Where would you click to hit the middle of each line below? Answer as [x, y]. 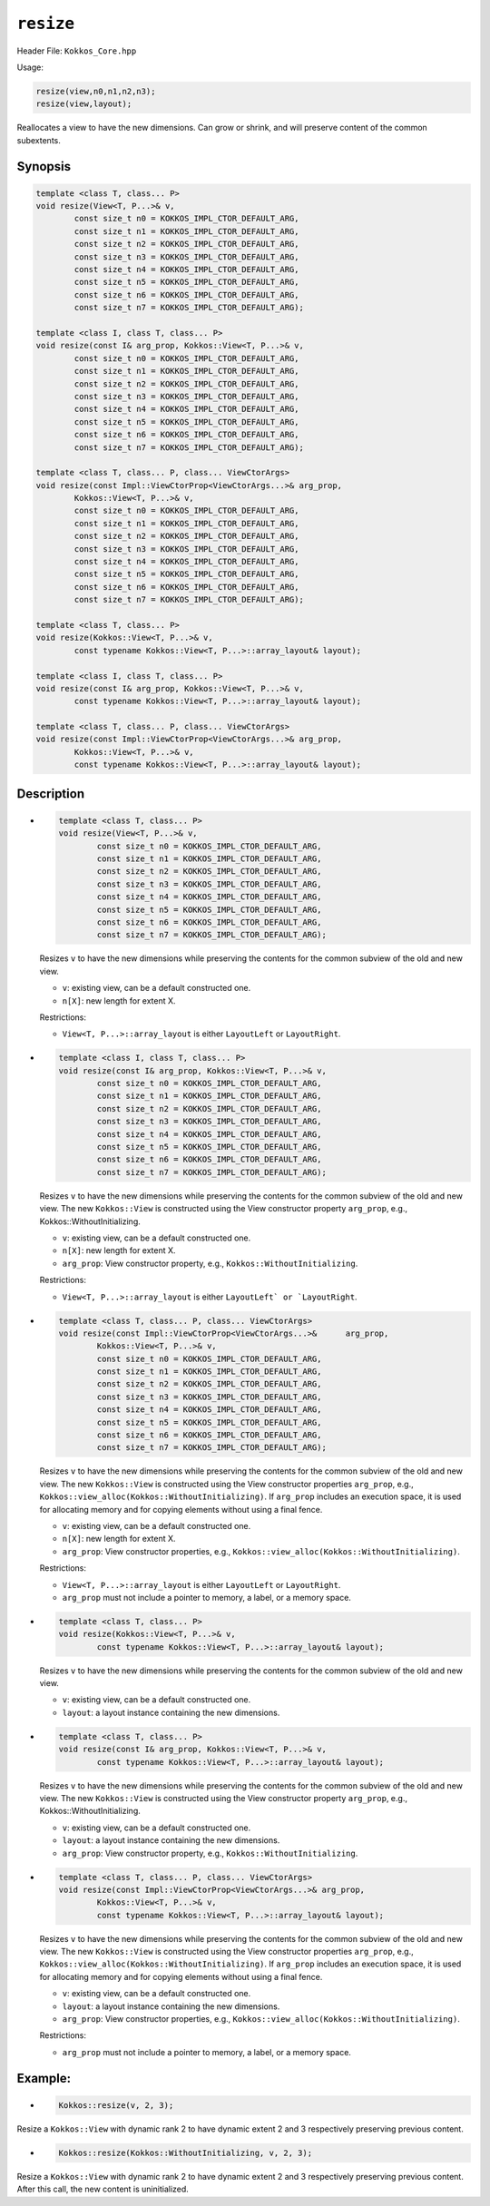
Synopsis [44, 167]
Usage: [30, 67]
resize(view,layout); [84, 104]
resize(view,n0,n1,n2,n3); [96, 91]
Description [51, 794]
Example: [44, 2078]
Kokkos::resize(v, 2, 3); [116, 2105]
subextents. [39, 140]
